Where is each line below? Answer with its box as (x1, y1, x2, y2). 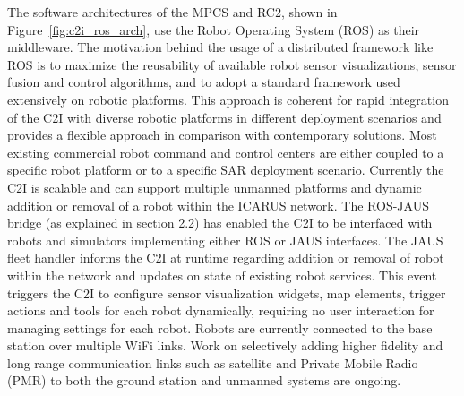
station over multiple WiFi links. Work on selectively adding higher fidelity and (7, 336, 443, 355)
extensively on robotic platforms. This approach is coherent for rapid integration (7, 90, 449, 108)
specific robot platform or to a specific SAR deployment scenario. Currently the (7, 160, 444, 179)
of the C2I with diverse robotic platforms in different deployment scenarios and (7, 108, 442, 126)
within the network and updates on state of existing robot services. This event (7, 265, 437, 284)
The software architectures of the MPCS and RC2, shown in (7, 3, 338, 21)
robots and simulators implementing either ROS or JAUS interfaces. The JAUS (7, 230, 443, 249)
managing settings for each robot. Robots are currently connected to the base (7, 318, 433, 337)
